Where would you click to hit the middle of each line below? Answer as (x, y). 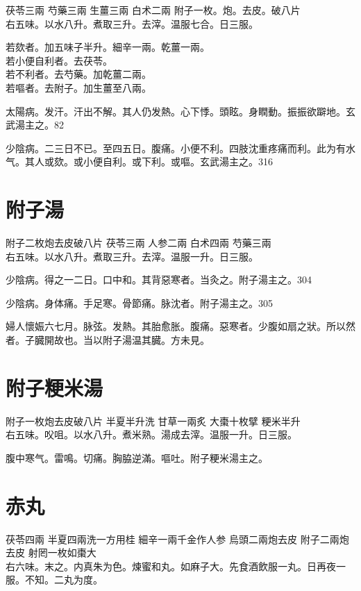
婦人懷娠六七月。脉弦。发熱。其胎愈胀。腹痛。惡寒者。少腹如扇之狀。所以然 (180, 326)
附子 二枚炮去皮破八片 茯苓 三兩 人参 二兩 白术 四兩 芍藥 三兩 (138, 243)
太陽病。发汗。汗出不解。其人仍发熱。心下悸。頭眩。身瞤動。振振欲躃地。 (176, 111)
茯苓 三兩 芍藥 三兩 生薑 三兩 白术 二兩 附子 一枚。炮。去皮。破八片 (153, 10)
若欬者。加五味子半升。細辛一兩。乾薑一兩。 (108, 47)
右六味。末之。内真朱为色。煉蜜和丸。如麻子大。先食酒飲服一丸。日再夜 (171, 566)
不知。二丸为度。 (64, 580)
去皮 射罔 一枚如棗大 (51, 552)
